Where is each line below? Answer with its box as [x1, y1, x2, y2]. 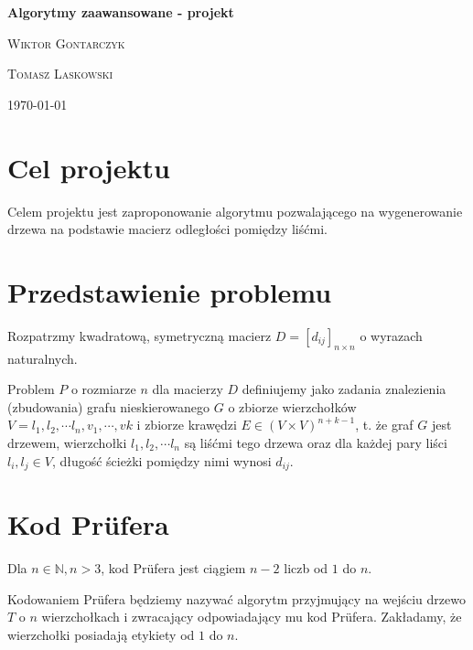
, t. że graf [355, 415, 414, 434]
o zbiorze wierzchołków [228, 397, 357, 416]
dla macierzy [152, 379, 223, 399]
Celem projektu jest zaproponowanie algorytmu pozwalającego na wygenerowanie [7, 201, 463, 220]
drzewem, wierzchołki [7, 432, 127, 452]
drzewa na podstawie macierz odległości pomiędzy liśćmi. [7, 219, 328, 239]
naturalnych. [7, 348, 78, 368]
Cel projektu [7, 148, 170, 186]
